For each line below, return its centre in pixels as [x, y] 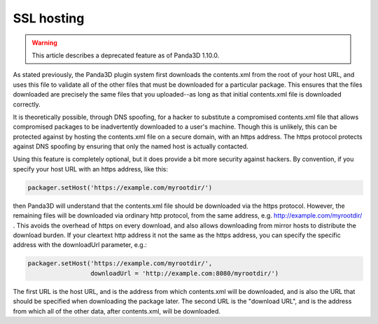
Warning [44, 43]
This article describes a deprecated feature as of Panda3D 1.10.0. [126, 55]
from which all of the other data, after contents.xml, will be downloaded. [117, 311]
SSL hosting [49, 18]
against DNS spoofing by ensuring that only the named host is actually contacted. [131, 146]
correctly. [27, 104]
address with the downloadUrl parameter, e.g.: [80, 245]
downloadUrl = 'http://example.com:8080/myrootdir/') [184, 273]
